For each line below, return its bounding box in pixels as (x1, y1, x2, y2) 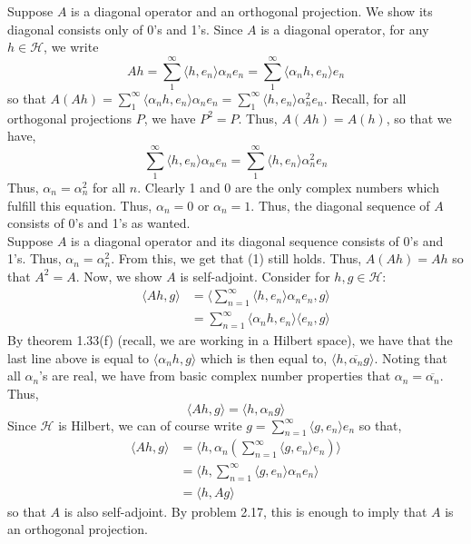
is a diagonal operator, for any (260, 19, 429, 38)
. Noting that (374, 348, 447, 367)
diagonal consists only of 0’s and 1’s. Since (7, 19, 243, 38)
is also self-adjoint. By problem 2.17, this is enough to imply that (64, 501, 427, 520)
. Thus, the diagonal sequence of (250, 195, 430, 214)
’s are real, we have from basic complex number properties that (39, 366, 391, 385)
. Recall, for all (323, 88, 407, 107)
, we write (44, 37, 99, 56)
